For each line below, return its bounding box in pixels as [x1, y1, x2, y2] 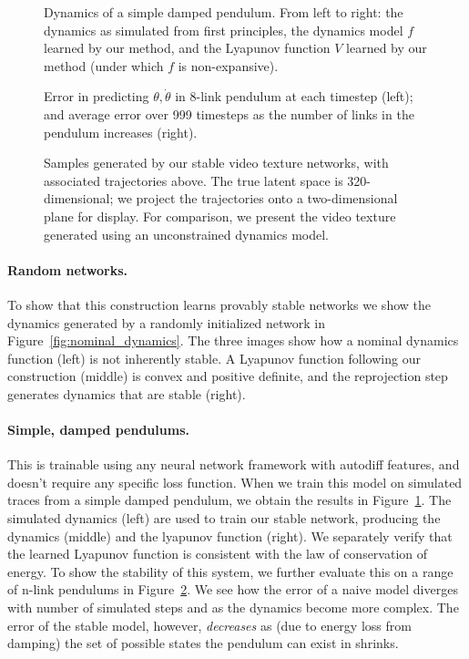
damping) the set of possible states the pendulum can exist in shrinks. [7, 633, 399, 653]
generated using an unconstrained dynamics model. [44, 224, 329, 243]
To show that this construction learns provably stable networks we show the [7, 294, 431, 314]
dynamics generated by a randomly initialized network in [7, 313, 326, 332]
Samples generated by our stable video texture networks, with [44, 153, 389, 172]
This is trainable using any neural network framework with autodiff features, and [7, 455, 460, 474]
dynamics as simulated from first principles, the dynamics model [44, 20, 403, 39]
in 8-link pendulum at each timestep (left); [175, 87, 413, 106]
